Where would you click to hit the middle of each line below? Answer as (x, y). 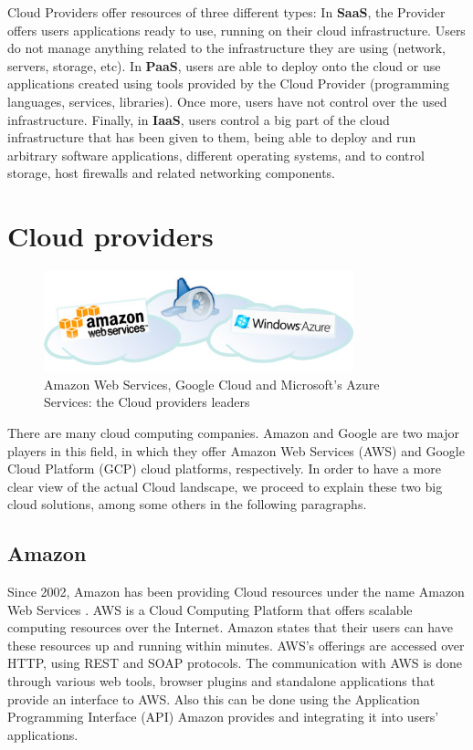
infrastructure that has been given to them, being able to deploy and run (212, 137)
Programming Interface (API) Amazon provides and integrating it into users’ (223, 717)
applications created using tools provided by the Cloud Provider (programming (229, 83)
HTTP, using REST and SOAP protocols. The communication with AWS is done (235, 663)
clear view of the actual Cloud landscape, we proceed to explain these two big (225, 486)
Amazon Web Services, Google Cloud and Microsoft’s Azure (212, 384)
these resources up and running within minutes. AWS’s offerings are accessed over (236, 645)
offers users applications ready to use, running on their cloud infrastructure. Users (236, 30)
